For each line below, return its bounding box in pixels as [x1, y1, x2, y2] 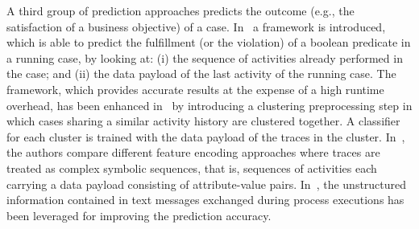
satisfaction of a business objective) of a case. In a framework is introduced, [6, 18, 386, 35]
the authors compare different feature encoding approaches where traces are [6, 144, 380, 161]
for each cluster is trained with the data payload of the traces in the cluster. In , [6, 128, 405, 145]
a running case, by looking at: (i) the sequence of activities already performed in [6, 49, 403, 66]
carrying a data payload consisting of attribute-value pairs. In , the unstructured [6, 175, 407, 192]
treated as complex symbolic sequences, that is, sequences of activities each [6, 159, 377, 176]
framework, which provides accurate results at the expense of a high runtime [6, 80, 384, 97]
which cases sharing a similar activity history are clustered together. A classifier [6, 112, 400, 129]
